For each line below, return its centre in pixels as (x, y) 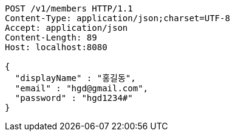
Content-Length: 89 (51, 37)
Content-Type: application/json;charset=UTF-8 (118, 18)
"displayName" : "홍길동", (75, 78)
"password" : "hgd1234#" (74, 98)
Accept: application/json (66, 28)
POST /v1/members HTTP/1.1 (69, 8)
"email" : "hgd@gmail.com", (82, 88)
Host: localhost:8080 (56, 47)
